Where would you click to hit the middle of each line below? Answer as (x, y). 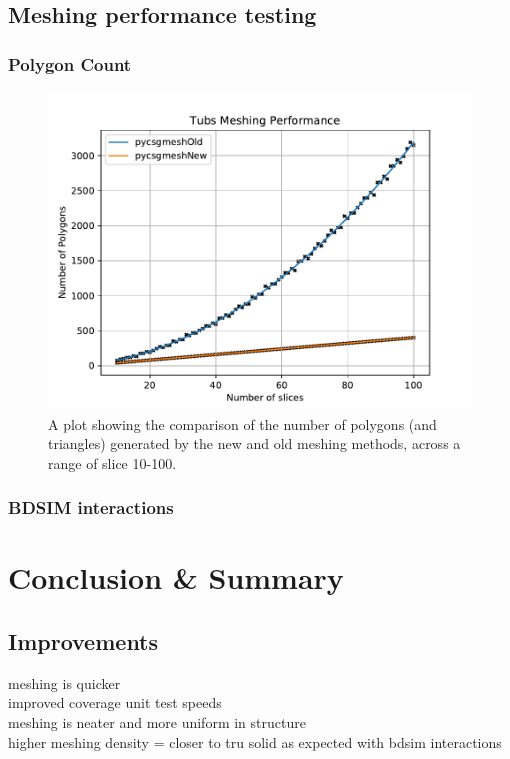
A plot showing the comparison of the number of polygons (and (242, 423)
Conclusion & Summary (176, 577)
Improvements (83, 640)
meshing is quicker (64, 682)
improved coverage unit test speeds (115, 702)
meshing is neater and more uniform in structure (157, 721)
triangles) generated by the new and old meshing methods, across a (254, 443)
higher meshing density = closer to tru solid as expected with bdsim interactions (255, 741)
